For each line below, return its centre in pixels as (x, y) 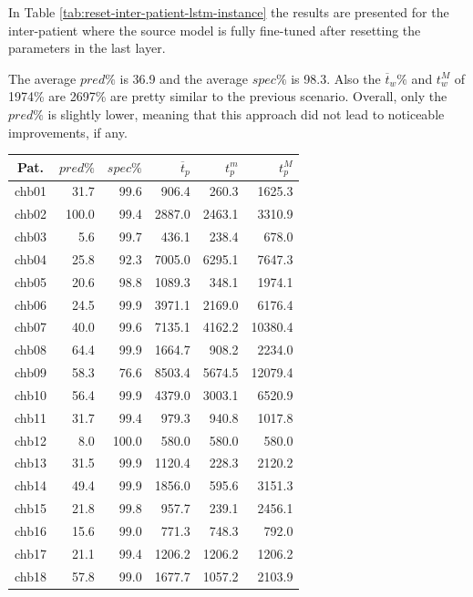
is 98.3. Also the (336, 78)
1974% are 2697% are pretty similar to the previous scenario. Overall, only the (228, 96)
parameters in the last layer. (87, 48)
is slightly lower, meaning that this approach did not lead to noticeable (246, 113)
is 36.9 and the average (184, 78)
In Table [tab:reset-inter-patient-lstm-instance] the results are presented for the (229, 12)
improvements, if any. (68, 132)
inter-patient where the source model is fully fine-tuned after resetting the (215, 30)
